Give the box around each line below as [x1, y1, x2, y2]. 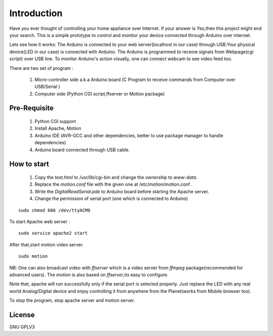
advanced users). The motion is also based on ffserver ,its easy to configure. [9, 271, 169, 278]
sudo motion [18, 254, 48, 259]
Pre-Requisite [9, 104, 54, 112]
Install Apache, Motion [34, 125, 81, 132]
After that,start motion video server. [9, 241, 84, 247]
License [9, 310, 35, 319]
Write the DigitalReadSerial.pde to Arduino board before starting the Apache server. [34, 188, 209, 194]
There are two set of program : [9, 65, 73, 71]
